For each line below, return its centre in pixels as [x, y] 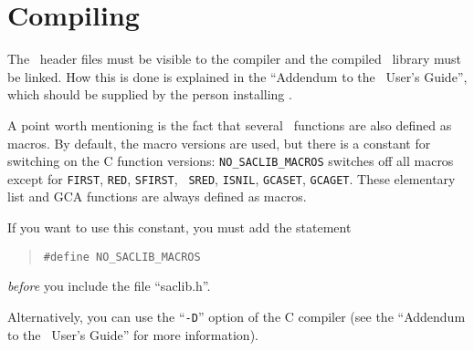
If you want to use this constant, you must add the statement [179, 227]
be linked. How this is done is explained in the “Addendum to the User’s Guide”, [237, 76]
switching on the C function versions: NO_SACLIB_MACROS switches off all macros [231, 161]
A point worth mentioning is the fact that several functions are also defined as [230, 124]
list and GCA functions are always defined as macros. [157, 196]
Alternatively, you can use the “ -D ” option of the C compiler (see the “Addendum [237, 316]
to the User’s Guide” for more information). [133, 334]
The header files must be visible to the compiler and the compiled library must [235, 59]
